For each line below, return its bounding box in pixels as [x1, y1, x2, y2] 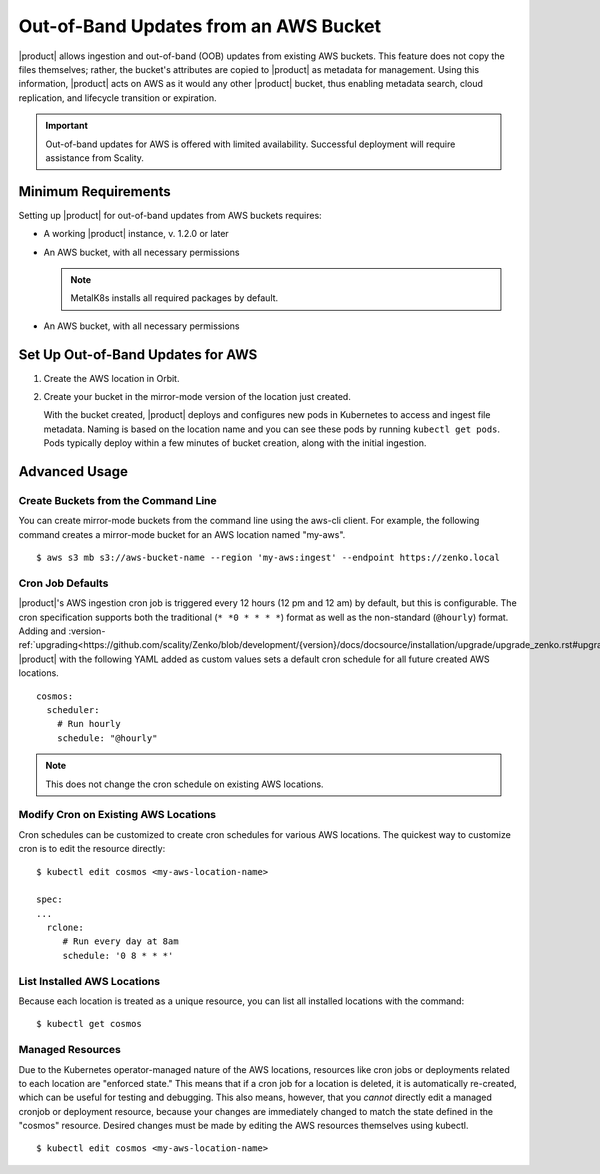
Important [45, 120, 89, 132]
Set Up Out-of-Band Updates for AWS [18, 346, 258, 363]
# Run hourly [56, 718, 121, 730]
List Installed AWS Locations [18, 974, 160, 988]
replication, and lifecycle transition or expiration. [18, 91, 217, 104]
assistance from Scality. [45, 151, 145, 164]
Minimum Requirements [18, 183, 172, 200]
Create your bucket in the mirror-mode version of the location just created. [43, 391, 352, 403]
